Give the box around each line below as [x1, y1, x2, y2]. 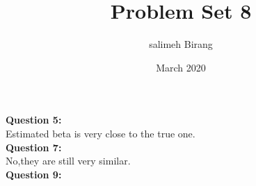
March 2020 [156, 60, 206, 74]
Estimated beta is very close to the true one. [6, 126, 195, 140]
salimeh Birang [149, 37, 213, 51]
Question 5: [6, 112, 62, 127]
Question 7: [6, 139, 62, 154]
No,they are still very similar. [6, 153, 131, 168]
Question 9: [6, 167, 62, 181]
